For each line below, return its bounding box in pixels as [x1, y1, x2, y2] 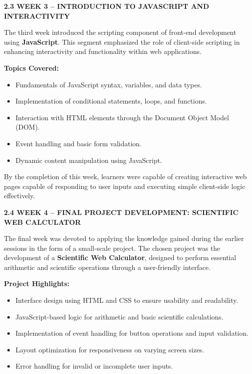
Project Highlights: [4, 278, 69, 289]
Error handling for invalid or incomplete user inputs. [15, 361, 173, 371]
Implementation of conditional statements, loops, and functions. [15, 96, 207, 106]
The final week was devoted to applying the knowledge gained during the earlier [4, 233, 244, 243]
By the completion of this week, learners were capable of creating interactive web [4, 171, 247, 182]
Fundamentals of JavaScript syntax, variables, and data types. [15, 79, 202, 89]
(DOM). [15, 122, 40, 132]
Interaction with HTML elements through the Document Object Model [15, 112, 229, 122]
